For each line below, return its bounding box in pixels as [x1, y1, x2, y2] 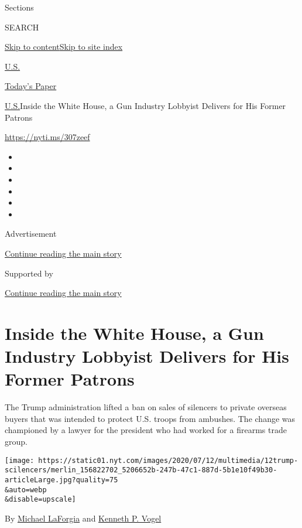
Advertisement [5, 227, 57, 240]
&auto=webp [5, 485, 47, 494]
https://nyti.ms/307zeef [5, 131, 90, 143]
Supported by [5, 267, 53, 279]
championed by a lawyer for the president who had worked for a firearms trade [5, 424, 287, 436]
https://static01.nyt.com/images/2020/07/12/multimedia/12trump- [38, 456, 298, 465]
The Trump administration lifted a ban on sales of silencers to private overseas [5, 401, 287, 413]
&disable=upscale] [5, 495, 76, 504]
